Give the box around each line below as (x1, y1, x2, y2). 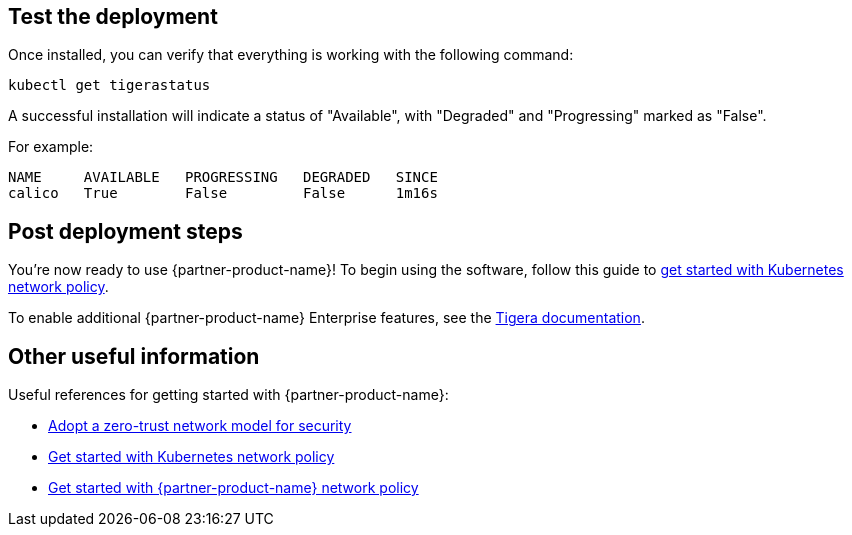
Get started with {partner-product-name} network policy (48, 479, 419, 497)
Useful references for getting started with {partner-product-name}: (8, 386, 449, 404)
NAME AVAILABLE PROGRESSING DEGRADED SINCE (8, 169, 438, 186)
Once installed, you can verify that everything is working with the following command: (8, 46, 574, 64)
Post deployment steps (8, 218, 243, 244)
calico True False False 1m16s (8, 185, 438, 202)
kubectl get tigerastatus (8, 77, 211, 94)
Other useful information (8, 343, 260, 369)
